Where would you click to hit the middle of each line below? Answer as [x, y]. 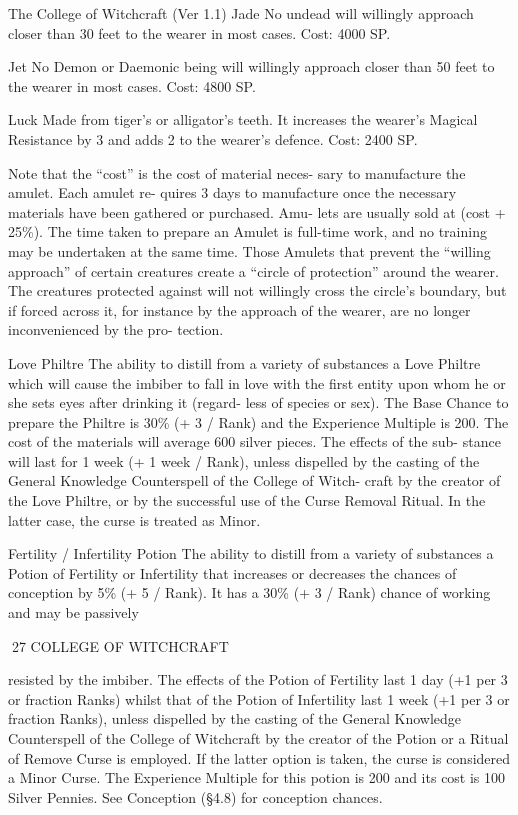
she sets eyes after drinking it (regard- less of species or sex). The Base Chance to [258, 402]
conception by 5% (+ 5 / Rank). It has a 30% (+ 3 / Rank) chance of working [249, 592]
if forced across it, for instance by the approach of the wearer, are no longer [239, 309]
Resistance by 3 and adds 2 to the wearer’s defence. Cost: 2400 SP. [213, 138]
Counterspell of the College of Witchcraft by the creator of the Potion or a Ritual [258, 738]
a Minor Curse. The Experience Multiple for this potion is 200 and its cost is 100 [257, 777]
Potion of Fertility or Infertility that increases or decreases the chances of [232, 572]
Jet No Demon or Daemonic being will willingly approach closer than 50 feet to [251, 66]
